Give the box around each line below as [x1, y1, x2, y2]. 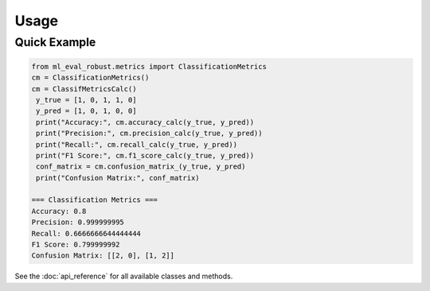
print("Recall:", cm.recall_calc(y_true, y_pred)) [36, 140, 238, 149]
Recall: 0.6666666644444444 [31, 229, 141, 238]
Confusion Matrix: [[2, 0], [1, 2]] [31, 251, 175, 260]
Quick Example [14, 35, 96, 49]
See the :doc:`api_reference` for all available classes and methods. [14, 271, 233, 281]
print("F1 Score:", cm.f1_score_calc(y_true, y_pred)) [36, 151, 255, 160]
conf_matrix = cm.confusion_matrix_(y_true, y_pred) [36, 162, 246, 171]
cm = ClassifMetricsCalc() [31, 84, 137, 93]
